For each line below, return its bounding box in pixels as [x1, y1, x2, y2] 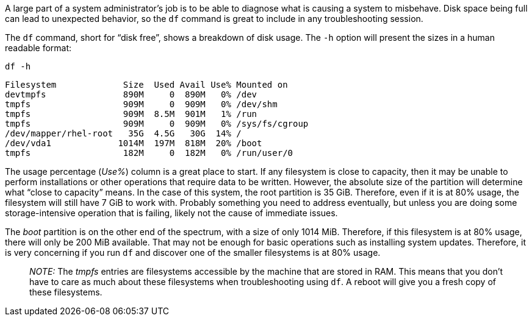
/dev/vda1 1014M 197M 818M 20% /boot [5, 138, 262, 148]
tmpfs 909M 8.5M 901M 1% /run [5, 109, 257, 119]
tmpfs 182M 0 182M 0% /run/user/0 [5, 148, 293, 158]
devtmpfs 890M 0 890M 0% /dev [5, 90, 257, 99]
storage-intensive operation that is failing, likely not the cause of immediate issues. [5, 208, 338, 218]
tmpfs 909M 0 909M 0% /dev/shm [5, 99, 278, 109]
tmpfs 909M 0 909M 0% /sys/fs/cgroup [5, 119, 309, 129]
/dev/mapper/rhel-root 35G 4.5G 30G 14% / [5, 129, 242, 138]
